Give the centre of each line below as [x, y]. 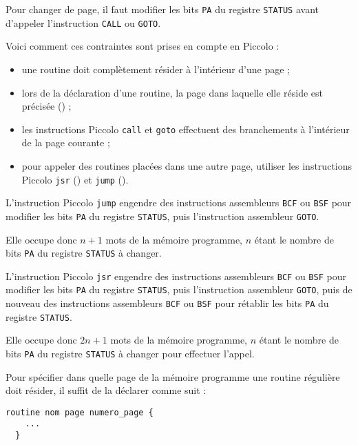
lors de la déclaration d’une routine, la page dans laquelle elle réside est [172, 92]
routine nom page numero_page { [80, 412]
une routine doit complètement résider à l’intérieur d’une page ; [156, 69]
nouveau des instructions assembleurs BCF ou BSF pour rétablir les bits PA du [167, 303]
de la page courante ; [66, 142]
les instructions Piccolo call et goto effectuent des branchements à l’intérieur [186, 129]
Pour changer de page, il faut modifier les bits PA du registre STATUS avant [162, 9]
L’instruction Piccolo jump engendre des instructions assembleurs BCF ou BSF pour [179, 202]
